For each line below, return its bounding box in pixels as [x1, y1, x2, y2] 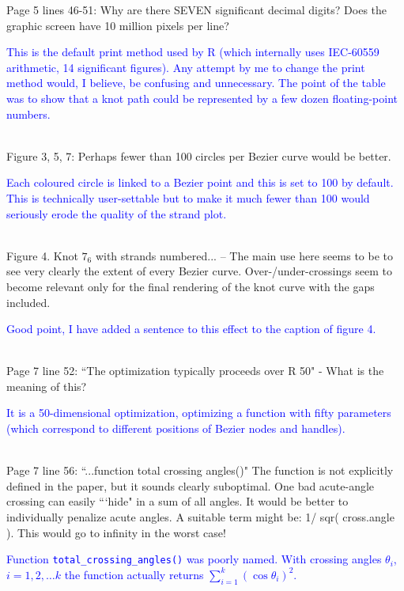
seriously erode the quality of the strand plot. [6, 205, 227, 222]
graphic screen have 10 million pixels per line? [6, 17, 229, 33]
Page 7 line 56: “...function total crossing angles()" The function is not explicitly [6, 462, 394, 479]
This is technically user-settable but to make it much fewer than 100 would [6, 189, 370, 206]
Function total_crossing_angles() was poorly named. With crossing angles [6, 551, 382, 567]
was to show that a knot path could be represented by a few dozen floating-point [6, 89, 398, 106]
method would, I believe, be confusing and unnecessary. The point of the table [6, 74, 386, 91]
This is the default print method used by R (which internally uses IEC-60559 [6, 44, 379, 60]
